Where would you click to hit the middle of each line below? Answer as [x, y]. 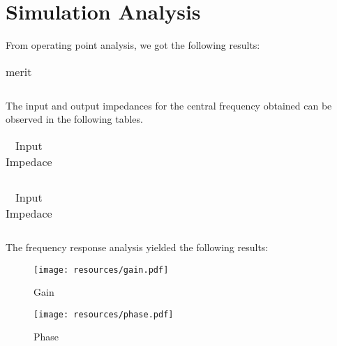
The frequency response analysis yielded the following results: [137, 247]
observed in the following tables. [74, 119]
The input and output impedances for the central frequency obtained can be [169, 105]
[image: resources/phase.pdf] [104, 314]
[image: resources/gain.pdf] [101, 270]
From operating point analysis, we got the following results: [133, 45]
